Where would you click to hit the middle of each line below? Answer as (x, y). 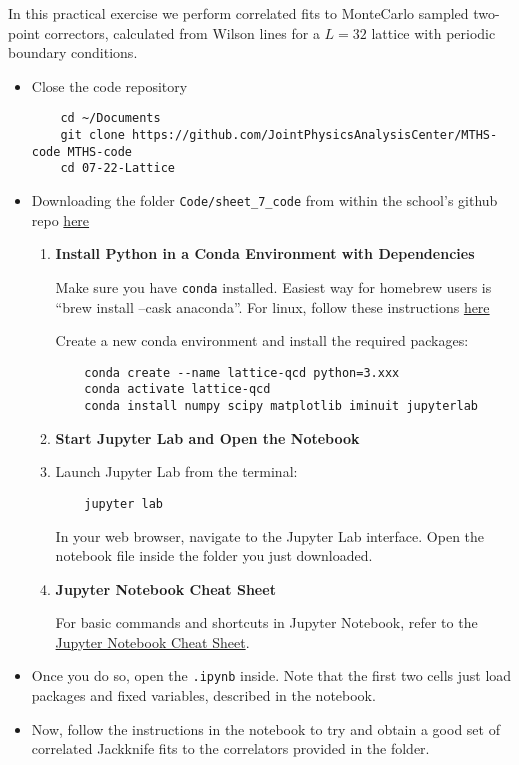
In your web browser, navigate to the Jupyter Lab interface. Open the (270, 535)
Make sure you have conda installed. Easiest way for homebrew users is (273, 286)
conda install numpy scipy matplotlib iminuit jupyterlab (281, 406)
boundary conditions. (73, 52)
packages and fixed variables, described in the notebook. (203, 695)
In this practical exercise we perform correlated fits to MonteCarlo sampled (238, 13)
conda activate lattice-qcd (177, 389)
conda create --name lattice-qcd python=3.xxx (242, 372)
